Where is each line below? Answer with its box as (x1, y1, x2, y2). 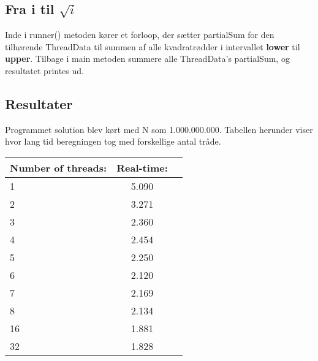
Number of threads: (10, 160, 107, 175)
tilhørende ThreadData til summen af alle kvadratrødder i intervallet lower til (5, 40, 300, 53)
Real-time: (116, 160, 168, 175)
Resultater (5, 94, 73, 113)
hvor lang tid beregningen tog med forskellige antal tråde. (5, 135, 221, 148)
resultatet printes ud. (5, 64, 84, 77)
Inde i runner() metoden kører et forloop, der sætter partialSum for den (5, 28, 274, 41)
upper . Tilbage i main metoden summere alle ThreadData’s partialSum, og (5, 52, 290, 65)
